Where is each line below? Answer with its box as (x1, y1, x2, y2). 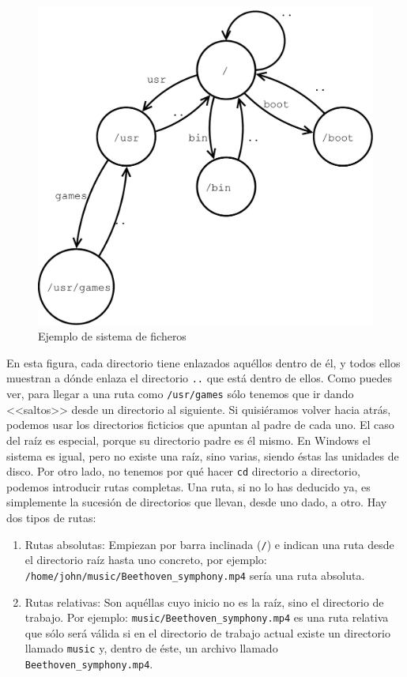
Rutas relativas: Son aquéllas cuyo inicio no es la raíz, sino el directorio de (24, 593, 384, 610)
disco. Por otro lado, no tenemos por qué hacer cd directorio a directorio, (6, 463, 360, 480)
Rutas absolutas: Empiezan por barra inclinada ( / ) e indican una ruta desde (24, 536, 394, 552)
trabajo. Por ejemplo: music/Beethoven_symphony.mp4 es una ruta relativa (24, 609, 389, 626)
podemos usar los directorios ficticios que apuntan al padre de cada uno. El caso (6, 416, 394, 433)
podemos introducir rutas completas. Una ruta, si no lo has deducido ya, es (6, 478, 371, 495)
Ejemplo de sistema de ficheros (38, 328, 187, 344)
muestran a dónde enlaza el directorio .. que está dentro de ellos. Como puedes (6, 370, 393, 386)
